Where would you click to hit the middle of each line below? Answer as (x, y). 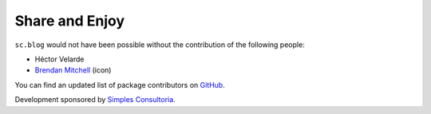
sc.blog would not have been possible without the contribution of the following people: (160, 45)
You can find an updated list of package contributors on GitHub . (120, 85)
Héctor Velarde (59, 59)
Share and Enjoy (70, 21)
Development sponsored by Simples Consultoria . (95, 100)
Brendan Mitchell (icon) (73, 70)
